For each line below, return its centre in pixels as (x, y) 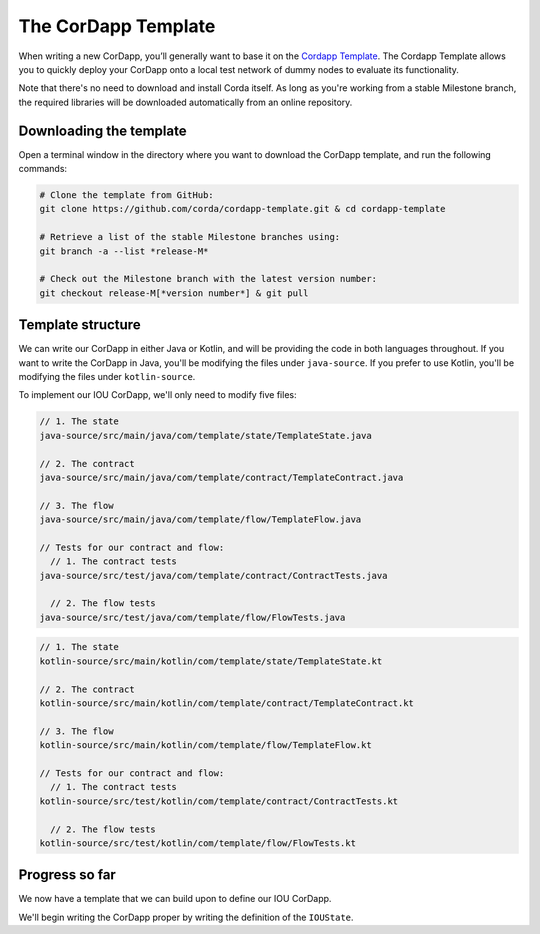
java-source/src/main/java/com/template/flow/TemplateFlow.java (200, 519)
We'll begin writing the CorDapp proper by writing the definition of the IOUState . (186, 917)
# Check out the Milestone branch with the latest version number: (208, 279)
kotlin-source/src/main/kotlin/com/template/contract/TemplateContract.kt (227, 703)
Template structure (79, 325)
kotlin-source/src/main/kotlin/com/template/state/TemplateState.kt (211, 661)
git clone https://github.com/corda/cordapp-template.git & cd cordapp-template (242, 209)
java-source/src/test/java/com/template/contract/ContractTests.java (213, 575)
